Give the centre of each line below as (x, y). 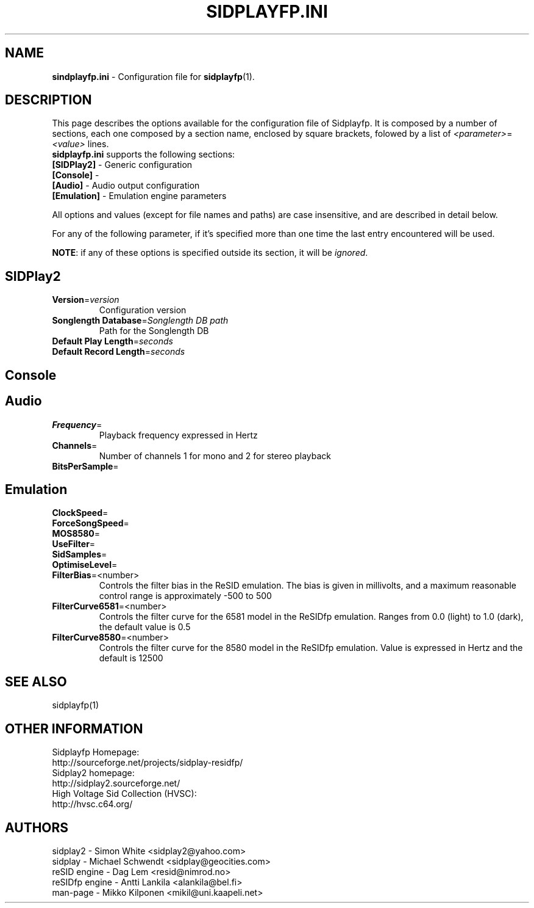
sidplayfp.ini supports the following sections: (144, 154)
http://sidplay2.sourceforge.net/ (116, 783)
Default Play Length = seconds (112, 341)
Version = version (86, 300)
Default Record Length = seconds (119, 352)
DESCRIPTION (48, 100)
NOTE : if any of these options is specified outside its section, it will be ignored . (210, 253)
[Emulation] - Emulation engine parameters (139, 196)
